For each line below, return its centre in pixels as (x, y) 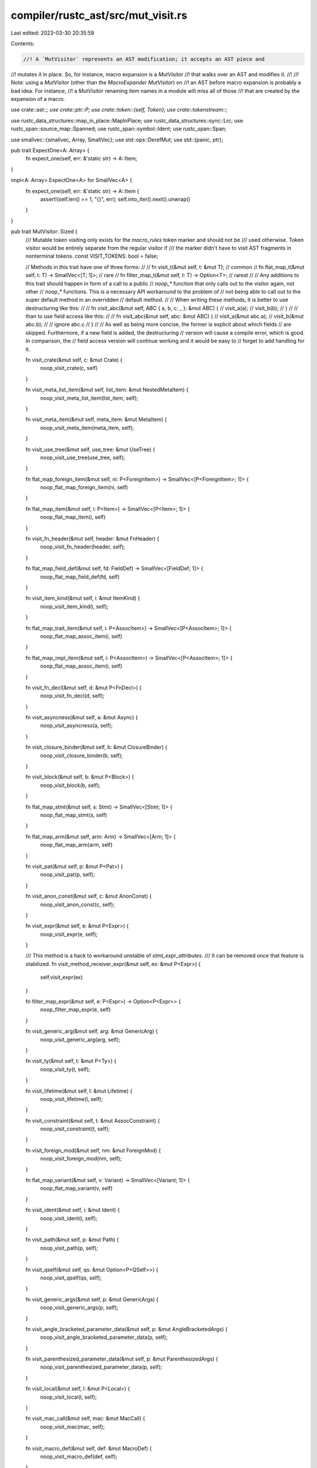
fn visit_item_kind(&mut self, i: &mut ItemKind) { (83, 598)
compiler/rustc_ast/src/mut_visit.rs (99, 15)
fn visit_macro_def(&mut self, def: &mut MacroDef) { (89, 1448)
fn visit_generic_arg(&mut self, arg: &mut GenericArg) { (92, 1031)
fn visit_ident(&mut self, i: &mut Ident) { (73, 1210)
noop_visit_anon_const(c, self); (77, 904)
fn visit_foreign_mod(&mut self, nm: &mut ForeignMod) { (93, 1150)
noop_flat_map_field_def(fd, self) (80, 577)
